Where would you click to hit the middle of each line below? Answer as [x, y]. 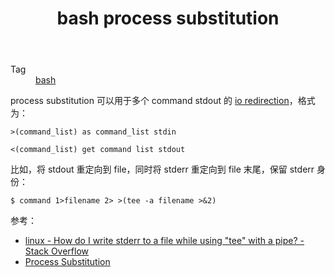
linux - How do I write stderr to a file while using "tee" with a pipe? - [164, 241]
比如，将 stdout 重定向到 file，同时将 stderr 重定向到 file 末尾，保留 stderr [162, 169]
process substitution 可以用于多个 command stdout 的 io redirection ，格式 [163, 101]
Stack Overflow [57, 251]
